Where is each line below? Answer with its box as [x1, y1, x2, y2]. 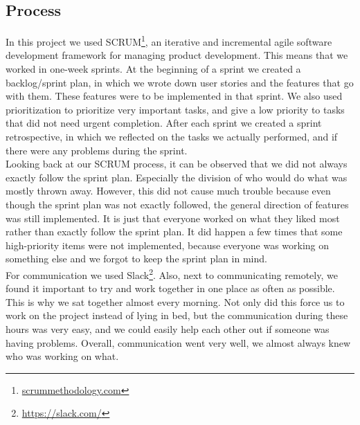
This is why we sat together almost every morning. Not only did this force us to [6, 294, 345, 309]
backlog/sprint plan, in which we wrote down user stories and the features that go [6, 75, 354, 89]
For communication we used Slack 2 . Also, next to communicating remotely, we [6, 265, 338, 282]
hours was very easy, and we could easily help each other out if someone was [6, 321, 330, 336]
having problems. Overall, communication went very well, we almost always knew [6, 335, 351, 350]
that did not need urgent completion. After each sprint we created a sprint [6, 116, 322, 130]
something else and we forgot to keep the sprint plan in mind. [6, 251, 267, 266]
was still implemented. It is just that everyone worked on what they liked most [6, 210, 340, 225]
